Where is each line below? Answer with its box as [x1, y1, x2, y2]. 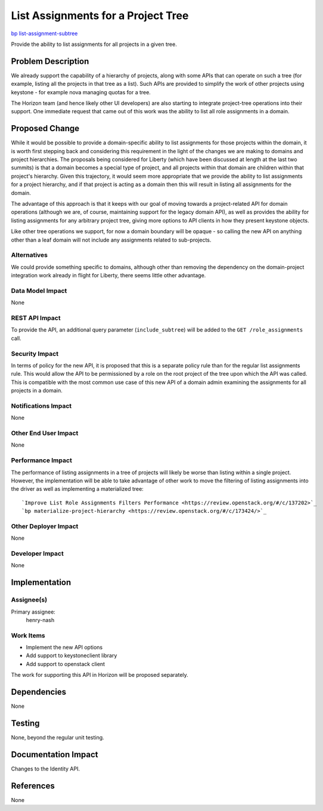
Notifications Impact [11, 401, 72, 410]
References [11, 781, 55, 791]
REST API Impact [11, 314, 61, 322]
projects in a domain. [11, 387, 63, 394]
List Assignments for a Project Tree [11, 9, 189, 22]
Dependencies [11, 687, 67, 697]
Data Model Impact [11, 286, 67, 295]
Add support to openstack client [26, 660, 105, 667]
